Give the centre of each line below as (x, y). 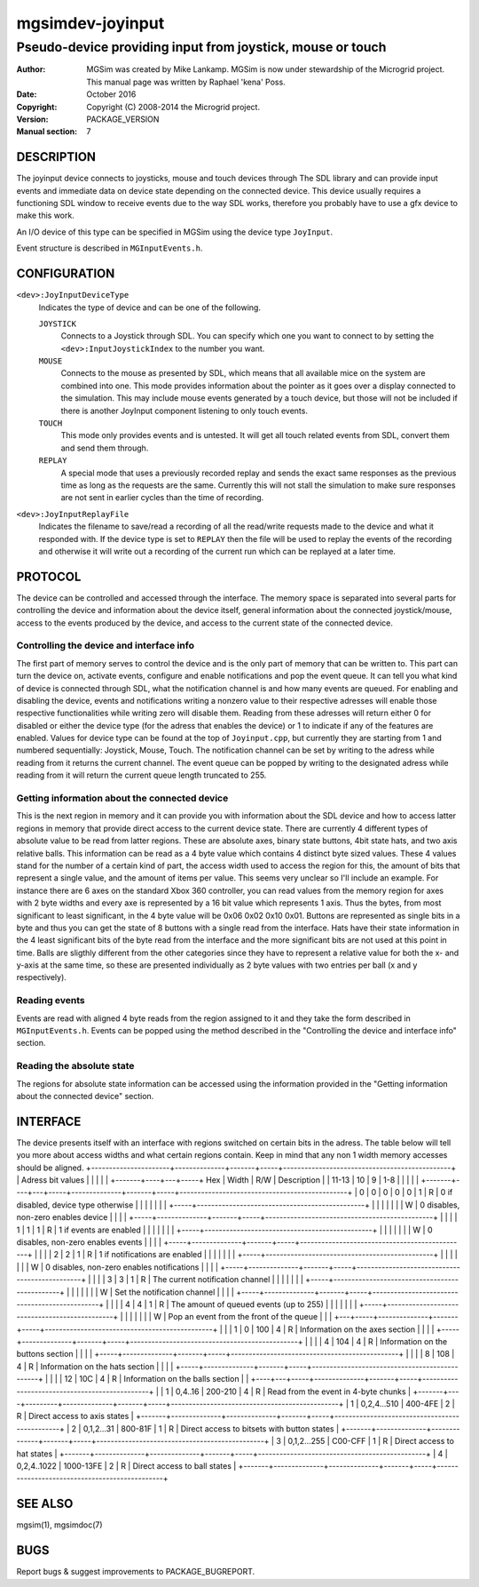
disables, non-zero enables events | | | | (89, 1242)
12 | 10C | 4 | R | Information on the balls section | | (157, 1379)
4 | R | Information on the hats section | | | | (95, 1366)
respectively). (41, 977)
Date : (27, 94)
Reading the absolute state (75, 1066)
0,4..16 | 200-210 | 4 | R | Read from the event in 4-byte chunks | (293, 1392)
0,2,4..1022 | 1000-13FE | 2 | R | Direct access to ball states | (126, 1466)
